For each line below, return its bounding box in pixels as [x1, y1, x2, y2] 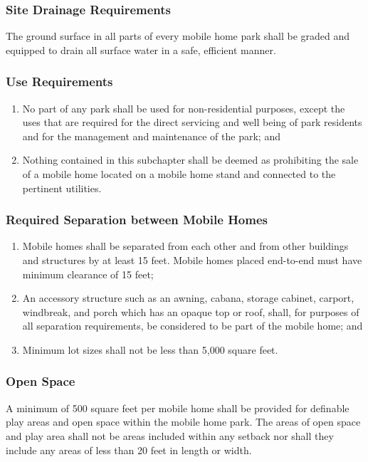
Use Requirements [6, 73, 113, 90]
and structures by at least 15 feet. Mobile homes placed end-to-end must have [22, 253, 362, 267]
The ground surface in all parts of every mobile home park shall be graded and [6, 28, 350, 43]
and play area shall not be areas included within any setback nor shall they [6, 428, 334, 443]
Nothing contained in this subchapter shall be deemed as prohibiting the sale [22, 152, 359, 167]
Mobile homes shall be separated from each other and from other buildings [22, 238, 349, 253]
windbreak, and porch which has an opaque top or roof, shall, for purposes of [22, 304, 359, 319]
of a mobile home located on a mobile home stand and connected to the [22, 167, 336, 181]
